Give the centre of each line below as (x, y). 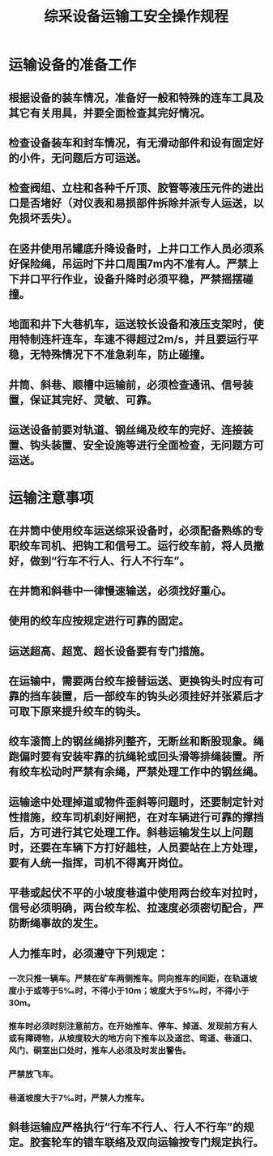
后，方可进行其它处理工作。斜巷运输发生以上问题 (131, 832)
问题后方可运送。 (104, 158)
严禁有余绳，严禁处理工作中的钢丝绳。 (168, 772)
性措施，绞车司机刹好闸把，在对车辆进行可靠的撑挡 (136, 817)
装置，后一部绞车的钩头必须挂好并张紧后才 (157, 696)
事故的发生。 (72, 923)
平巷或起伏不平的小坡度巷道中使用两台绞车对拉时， (136, 893)
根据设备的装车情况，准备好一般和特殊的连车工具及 (136, 98)
